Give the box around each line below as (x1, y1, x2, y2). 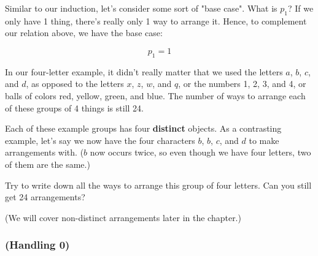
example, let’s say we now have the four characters (5, 134, 195, 146)
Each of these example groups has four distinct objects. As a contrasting (5, 122, 282, 135)
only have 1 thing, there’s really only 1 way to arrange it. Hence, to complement (5, 14, 307, 27)
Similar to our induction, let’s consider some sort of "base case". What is (5, 2, 277, 14)
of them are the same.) (5, 157, 90, 170)
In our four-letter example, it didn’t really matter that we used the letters (5, 65, 283, 78)
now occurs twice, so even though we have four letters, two (90, 146, 311, 159)
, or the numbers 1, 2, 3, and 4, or (178, 77, 306, 90)
